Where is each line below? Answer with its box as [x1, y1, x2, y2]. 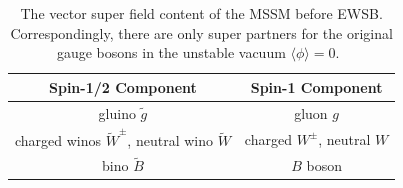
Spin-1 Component [250, 76, 383, 97]
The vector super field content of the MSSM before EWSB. [20, 3, 383, 23]
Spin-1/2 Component [49, 76, 197, 97]
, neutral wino [127, 130, 213, 151]
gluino [98, 102, 136, 123]
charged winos [15, 130, 102, 151]
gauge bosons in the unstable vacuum [56, 42, 286, 63]
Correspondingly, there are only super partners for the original [10, 22, 393, 43]
